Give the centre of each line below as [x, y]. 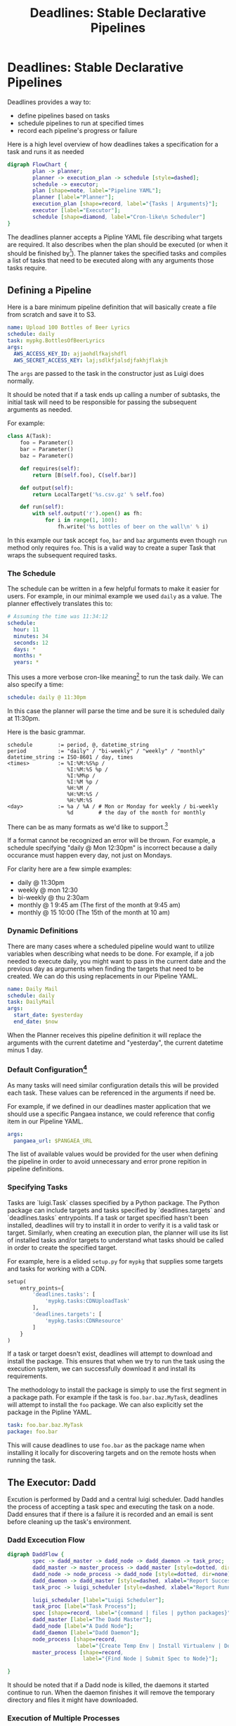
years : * [26, 662]
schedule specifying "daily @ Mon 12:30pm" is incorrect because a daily [112, 848]
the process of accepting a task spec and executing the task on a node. [111, 1507]
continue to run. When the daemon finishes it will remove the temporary [111, 1693]
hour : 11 [26, 629]
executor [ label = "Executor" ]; [77, 210]
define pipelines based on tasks [64, 115]
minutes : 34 [31, 636]
